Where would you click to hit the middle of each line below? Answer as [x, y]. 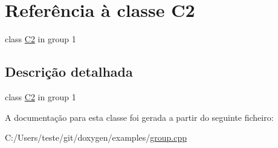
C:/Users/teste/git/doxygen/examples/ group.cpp [96, 137]
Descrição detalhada [69, 72]
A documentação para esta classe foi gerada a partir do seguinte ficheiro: [139, 117]
